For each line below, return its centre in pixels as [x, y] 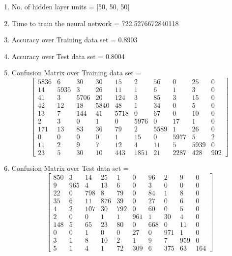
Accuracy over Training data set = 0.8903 [74, 40]
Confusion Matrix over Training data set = [76, 73]
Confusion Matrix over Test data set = [70, 168]
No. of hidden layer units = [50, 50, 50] [71, 6]
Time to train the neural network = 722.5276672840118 [95, 23]
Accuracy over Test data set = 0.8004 [68, 56]
